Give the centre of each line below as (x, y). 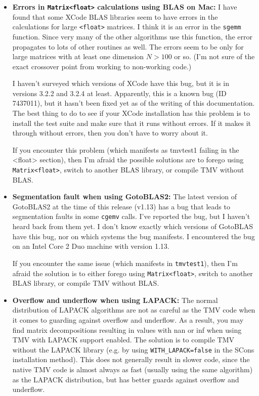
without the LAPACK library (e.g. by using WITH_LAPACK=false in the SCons (133, 349)
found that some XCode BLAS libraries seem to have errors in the (115, 16)
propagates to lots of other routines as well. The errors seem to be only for (128, 46)
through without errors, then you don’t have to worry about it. (110, 133)
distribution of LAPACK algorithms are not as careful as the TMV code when (134, 310)
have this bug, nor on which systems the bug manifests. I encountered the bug (134, 236)
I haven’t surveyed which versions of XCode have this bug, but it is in (121, 83)
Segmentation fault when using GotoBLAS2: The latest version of (125, 196)
